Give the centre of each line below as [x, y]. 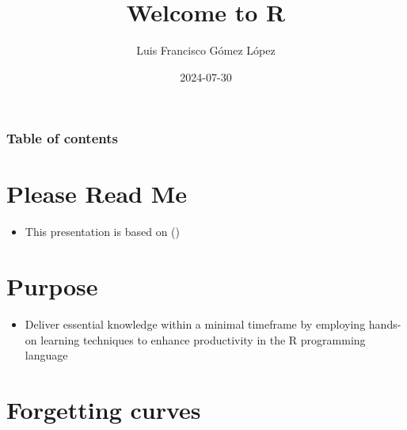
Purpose [52, 286]
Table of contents [62, 138]
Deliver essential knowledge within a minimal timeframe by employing [195, 324]
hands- [385, 324]
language [46, 355]
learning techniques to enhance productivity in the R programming [203, 339]
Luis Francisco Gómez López [206, 50]
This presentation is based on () [102, 232]
